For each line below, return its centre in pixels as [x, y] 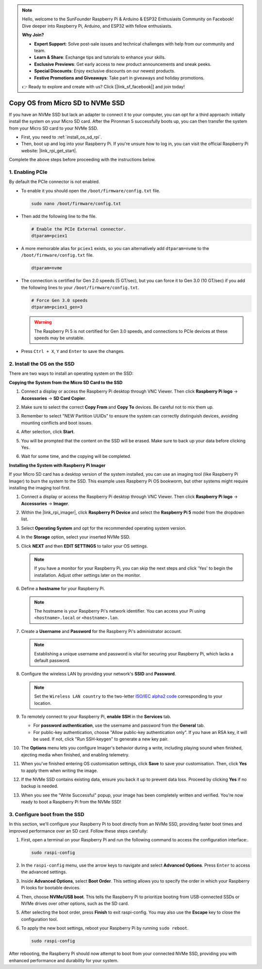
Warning [43, 322]
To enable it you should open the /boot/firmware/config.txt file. [91, 191]
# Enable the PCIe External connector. [79, 229]
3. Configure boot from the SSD [47, 814]
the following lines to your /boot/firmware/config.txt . [80, 287]
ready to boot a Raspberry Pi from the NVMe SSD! [71, 802]
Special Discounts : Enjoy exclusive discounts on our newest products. [105, 71]
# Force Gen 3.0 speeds [60, 300]
